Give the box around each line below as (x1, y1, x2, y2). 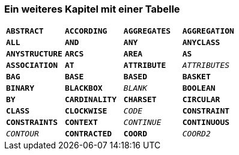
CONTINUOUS (182, 118, 230, 127)
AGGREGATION (182, 26, 234, 36)
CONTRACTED (64, 129, 112, 139)
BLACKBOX (64, 84, 103, 93)
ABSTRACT (6, 26, 44, 36)
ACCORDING (64, 26, 107, 36)
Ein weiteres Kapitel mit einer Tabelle (4, 3, 180, 15)
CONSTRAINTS (6, 118, 58, 127)
